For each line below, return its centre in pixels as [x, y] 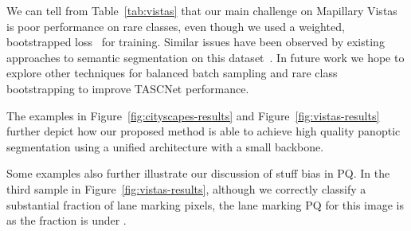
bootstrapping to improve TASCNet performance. [128, 88]
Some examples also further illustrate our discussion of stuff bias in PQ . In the [198, 173]
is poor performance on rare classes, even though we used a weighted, [176, 26]
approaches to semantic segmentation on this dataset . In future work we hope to [205, 57]
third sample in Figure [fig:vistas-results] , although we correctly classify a [186, 188]
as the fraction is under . [67, 220]
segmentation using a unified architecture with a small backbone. [165, 146]
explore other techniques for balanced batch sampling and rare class [172, 73]
